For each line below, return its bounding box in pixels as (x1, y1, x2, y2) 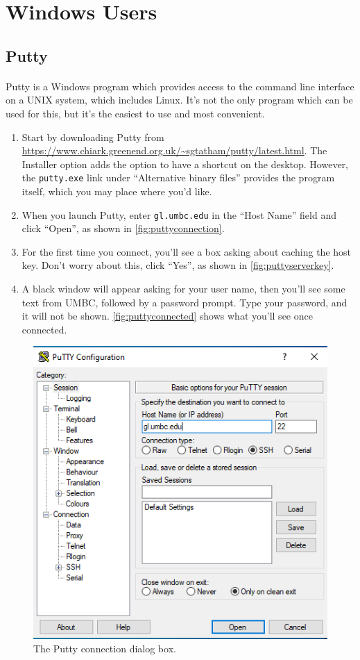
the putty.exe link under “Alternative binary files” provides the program (22, 170, 335, 185)
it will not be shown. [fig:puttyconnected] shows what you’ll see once (22, 308, 313, 323)
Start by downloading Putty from (22, 129, 164, 144)
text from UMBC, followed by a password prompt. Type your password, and (22, 295, 348, 309)
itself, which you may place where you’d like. (22, 183, 212, 198)
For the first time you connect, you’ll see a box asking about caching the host (22, 244, 352, 258)
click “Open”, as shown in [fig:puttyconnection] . (22, 221, 225, 236)
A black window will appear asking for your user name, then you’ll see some (22, 281, 345, 295)
